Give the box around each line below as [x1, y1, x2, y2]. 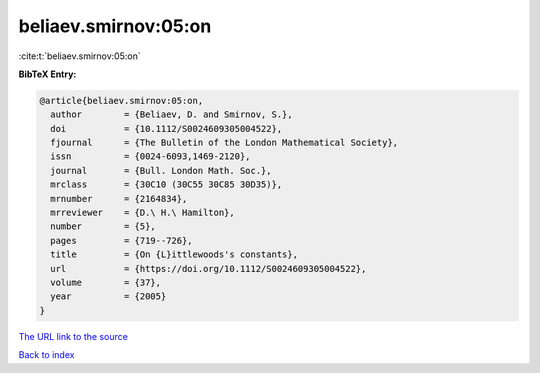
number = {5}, [50, 221, 157, 232]
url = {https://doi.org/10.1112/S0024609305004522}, [50, 263, 367, 274]
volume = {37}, [50, 277, 162, 288]
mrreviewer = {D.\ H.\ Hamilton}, [50, 207, 235, 219]
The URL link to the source [18, 330, 129, 342]
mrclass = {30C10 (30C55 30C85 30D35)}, [50, 179, 283, 190]
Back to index [18, 349, 75, 361]
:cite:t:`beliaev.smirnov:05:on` [18, 50, 141, 62]
